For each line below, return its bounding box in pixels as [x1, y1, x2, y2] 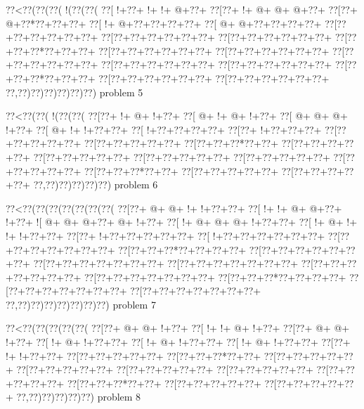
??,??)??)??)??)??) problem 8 [16, 389, 141, 404]
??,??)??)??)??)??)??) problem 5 [6, 84, 143, 99]
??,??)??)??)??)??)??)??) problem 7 [6, 297, 156, 311]
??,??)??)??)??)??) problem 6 [33, 177, 158, 192]
